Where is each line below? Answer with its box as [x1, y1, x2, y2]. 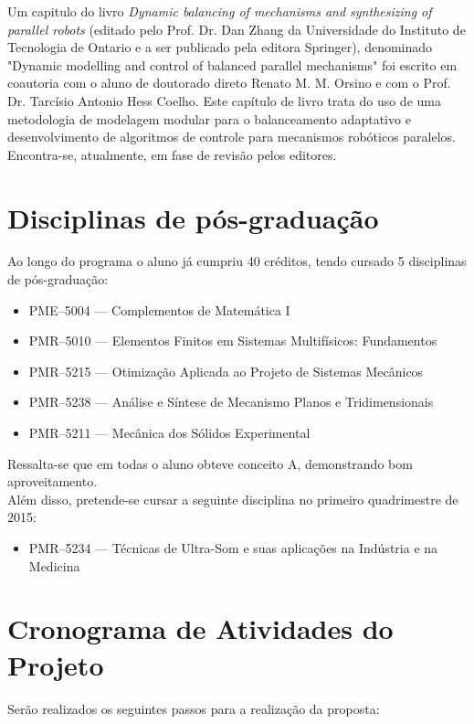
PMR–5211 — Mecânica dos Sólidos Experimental [28, 423, 311, 442]
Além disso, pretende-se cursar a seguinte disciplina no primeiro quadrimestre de [7, 489, 458, 508]
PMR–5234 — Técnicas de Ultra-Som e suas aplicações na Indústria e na [28, 538, 438, 557]
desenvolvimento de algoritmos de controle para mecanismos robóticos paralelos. [7, 127, 457, 146]
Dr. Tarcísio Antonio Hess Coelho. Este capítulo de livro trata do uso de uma [7, 90, 441, 110]
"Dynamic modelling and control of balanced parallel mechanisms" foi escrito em [7, 55, 458, 74]
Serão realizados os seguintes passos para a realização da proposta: [7, 698, 380, 718]
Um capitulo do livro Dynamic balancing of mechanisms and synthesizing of [7, 2, 432, 20]
